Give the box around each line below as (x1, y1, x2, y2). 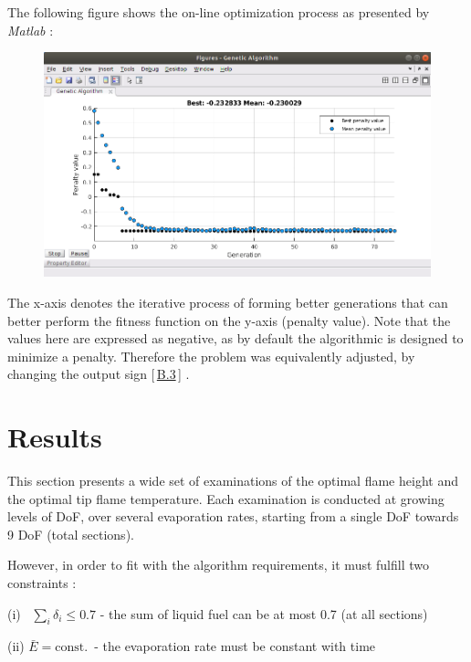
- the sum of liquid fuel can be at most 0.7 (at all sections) (99, 604, 428, 623)
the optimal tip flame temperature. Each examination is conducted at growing (7, 489, 445, 508)
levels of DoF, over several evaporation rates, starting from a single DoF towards (7, 507, 459, 526)
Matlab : (7, 20, 54, 39)
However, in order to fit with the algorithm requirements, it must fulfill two (7, 555, 429, 574)
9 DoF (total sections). (7, 524, 134, 543)
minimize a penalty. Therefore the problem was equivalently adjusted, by (7, 346, 415, 365)
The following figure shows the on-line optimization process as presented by (7, 3, 430, 21)
